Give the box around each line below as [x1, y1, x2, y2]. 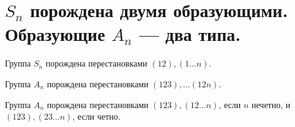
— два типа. [139, 21, 241, 46]
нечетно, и [252, 98, 291, 111]
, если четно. [72, 110, 121, 123]
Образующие [5, 21, 105, 46]
